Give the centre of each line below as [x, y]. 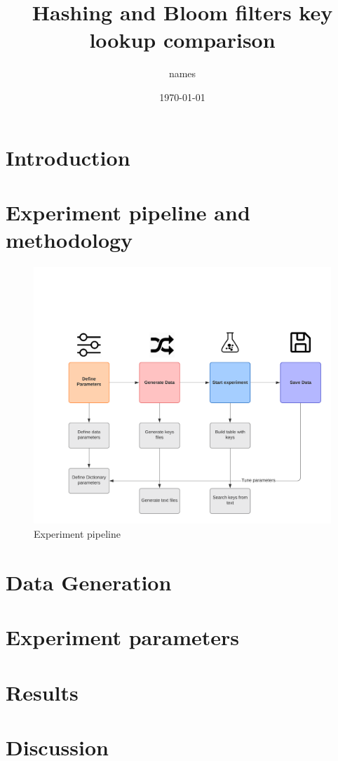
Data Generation [89, 582]
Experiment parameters [123, 637]
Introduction [68, 157]
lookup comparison [182, 40]
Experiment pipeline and [128, 212]
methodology [69, 240]
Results [42, 692]
